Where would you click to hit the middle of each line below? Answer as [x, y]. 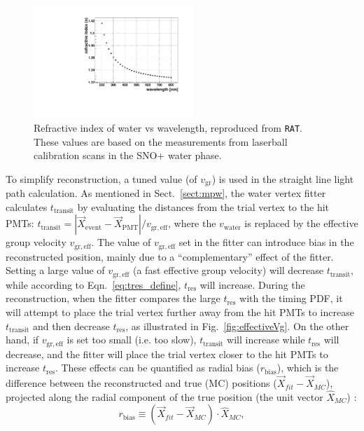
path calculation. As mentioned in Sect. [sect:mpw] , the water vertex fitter [166, 193]
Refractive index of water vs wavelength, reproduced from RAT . [168, 127]
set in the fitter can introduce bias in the [266, 242]
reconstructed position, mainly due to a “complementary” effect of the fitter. [170, 256]
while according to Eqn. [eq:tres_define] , [93, 284]
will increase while [266, 340]
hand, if [22, 340]
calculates [27, 206]
